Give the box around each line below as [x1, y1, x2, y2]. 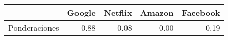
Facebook [182, 7, 220, 18]
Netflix [104, 7, 132, 18]
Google [67, 7, 96, 18]
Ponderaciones [8, 22, 59, 33]
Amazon [140, 7, 174, 18]
